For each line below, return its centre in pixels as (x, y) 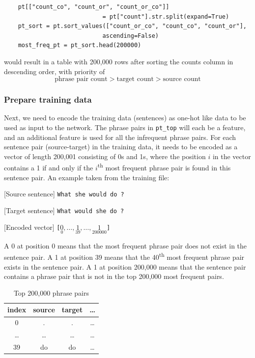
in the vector (232, 156)
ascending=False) (130, 36)
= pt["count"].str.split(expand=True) (166, 16)
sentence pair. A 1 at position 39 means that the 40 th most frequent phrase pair (124, 256)
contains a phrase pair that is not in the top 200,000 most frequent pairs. (114, 276)
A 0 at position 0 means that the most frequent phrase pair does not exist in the (126, 245)
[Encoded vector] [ (32, 227)
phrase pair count (81, 79)
